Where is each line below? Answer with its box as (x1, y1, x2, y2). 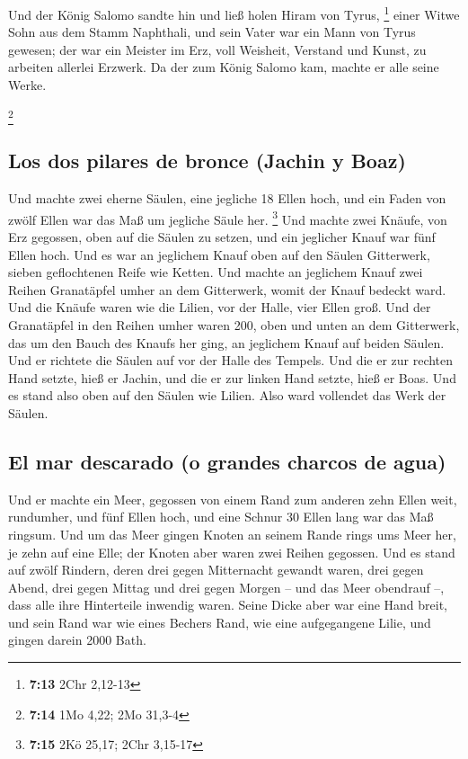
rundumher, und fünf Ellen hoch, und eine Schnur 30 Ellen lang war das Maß (8, 507, 434, 526)
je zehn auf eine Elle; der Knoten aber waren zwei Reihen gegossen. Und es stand (8, 542, 455, 561)
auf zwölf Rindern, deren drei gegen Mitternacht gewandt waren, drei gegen (8, 560, 424, 579)
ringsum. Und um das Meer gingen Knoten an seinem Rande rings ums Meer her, (8, 524, 456, 543)
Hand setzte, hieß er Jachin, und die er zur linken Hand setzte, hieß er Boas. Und (8, 368, 456, 387)
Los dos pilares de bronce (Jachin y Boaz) (8, 147, 406, 174)
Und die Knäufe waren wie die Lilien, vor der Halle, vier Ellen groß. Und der (8, 298, 431, 317)
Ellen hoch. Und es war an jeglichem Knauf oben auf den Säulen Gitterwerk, (8, 245, 430, 263)
